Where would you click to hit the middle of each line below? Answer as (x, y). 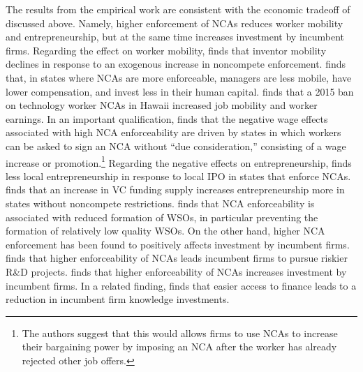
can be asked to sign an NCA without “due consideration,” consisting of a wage (176, 146)
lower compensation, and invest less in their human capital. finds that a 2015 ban (180, 91)
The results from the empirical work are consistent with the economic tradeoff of (178, 9)
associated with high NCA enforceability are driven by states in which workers (173, 132)
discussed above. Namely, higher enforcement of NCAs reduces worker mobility (175, 23)
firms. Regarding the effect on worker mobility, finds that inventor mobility (166, 50)
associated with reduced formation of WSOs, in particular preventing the (162, 217)
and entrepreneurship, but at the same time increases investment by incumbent (175, 37)
